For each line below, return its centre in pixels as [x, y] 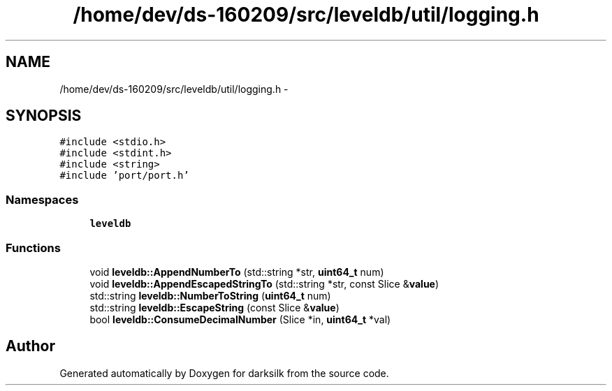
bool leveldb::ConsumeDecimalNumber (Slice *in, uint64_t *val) [240, 319]
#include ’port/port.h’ [124, 176]
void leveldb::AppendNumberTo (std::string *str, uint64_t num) [237, 272]
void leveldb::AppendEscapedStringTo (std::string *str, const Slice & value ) [264, 283]
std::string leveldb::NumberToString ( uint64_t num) [210, 295]
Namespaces [42, 199]
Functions [33, 248]
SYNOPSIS [44, 116]
